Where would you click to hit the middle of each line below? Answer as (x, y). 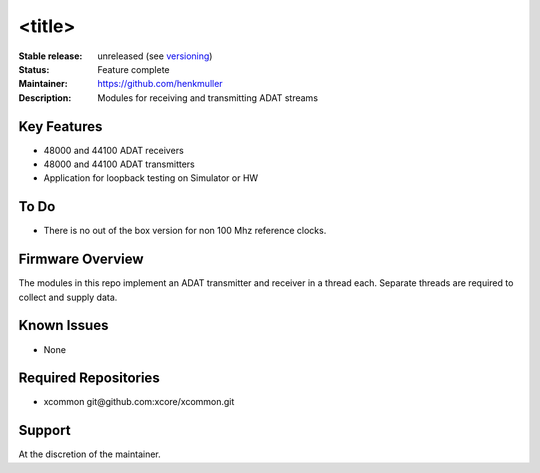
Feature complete (133, 69)
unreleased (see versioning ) (155, 56)
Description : (45, 97)
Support (44, 430)
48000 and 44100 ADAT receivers (113, 150)
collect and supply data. (68, 297)
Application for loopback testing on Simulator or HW (151, 178)
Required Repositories (89, 378)
